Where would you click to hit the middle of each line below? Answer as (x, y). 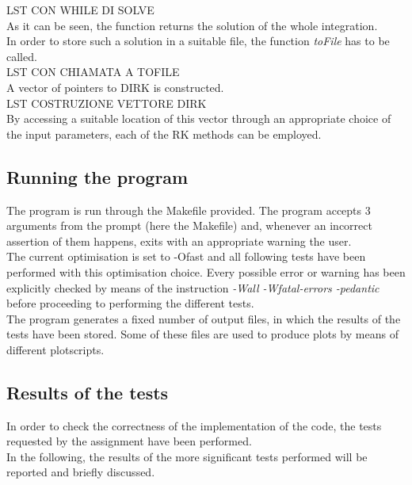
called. (22, 56)
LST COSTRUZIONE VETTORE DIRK (107, 103)
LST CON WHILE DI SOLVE (80, 10)
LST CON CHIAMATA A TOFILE (93, 72)
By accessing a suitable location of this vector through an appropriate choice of (199, 118)
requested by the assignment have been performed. (129, 441)
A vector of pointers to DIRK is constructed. (115, 87)
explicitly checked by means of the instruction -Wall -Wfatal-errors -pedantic (193, 287)
